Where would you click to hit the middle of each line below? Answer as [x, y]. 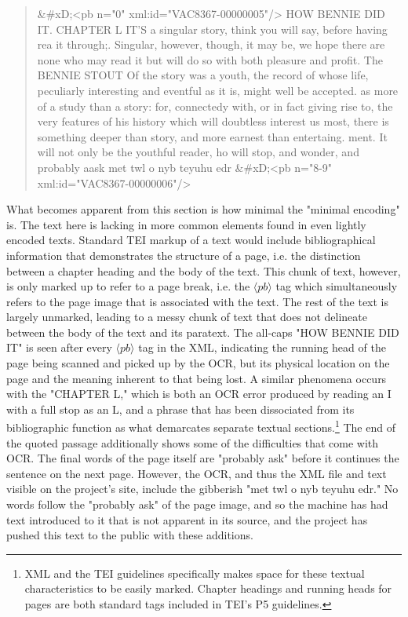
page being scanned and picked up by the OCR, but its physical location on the [198, 363]
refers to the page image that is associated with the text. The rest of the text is [198, 301]
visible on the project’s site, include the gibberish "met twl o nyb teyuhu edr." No [202, 489]
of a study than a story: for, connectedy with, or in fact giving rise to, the [215, 106]
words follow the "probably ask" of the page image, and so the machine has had [197, 504]
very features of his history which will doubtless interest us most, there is [213, 121]
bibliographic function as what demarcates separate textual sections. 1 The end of [201, 426]
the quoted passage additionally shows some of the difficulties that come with [193, 442]
